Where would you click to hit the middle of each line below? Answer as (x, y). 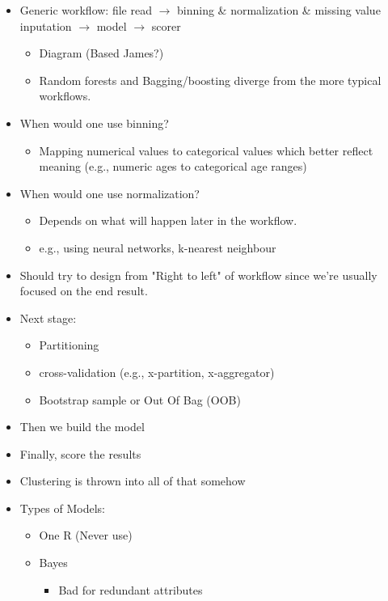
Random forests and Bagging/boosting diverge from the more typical (210, 80)
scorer (166, 25)
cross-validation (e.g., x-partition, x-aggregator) (157, 372)
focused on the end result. (84, 291)
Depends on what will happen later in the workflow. (168, 220)
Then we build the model (82, 427)
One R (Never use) (86, 535)
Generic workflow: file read (86, 10)
